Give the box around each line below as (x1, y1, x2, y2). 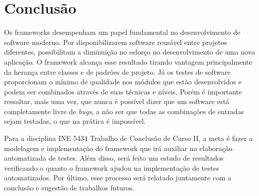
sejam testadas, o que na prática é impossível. (4, 116, 146, 126)
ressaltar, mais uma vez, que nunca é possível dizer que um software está (4, 96, 230, 107)
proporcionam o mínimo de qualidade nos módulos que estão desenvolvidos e (4, 76, 242, 87)
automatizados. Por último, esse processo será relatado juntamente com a (4, 172, 232, 183)
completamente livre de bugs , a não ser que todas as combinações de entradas (4, 106, 244, 116)
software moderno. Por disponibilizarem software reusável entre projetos (4, 36, 227, 47)
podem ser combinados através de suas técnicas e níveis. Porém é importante (4, 86, 242, 96)
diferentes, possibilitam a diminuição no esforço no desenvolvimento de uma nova (4, 46, 255, 57)
